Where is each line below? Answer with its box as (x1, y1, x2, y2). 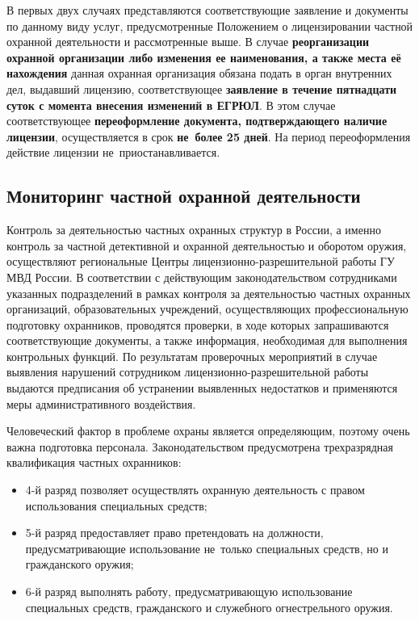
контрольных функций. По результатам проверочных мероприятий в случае (6, 347, 378, 364)
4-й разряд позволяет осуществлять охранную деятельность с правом (25, 481, 365, 498)
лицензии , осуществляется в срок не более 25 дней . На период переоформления (6, 128, 411, 145)
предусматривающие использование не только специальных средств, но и (25, 539, 388, 556)
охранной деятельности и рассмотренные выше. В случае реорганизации (6, 33, 370, 50)
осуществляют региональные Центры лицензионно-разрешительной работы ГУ (6, 253, 395, 270)
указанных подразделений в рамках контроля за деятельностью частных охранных (6, 284, 411, 301)
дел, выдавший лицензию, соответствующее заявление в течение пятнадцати (6, 80, 397, 97)
